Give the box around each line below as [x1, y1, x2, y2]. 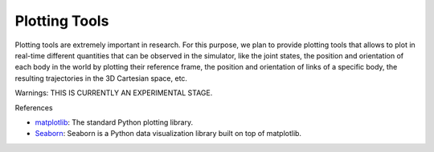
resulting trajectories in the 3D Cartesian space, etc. [14, 73, 188, 83]
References [14, 102, 53, 112]
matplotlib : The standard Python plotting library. [35, 117, 193, 127]
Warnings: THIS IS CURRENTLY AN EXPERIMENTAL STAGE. [14, 88, 213, 98]
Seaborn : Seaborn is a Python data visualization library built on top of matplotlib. [35, 129, 301, 138]
